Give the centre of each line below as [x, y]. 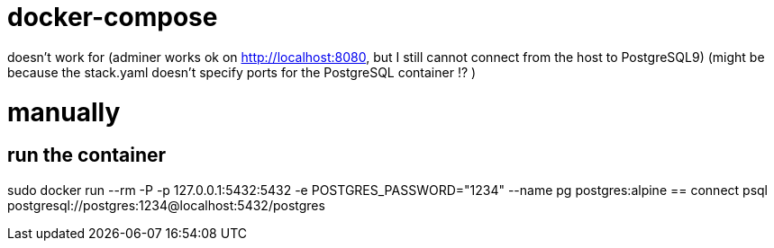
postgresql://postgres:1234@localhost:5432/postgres [166, 205]
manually [64, 112]
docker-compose [113, 17]
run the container [87, 155]
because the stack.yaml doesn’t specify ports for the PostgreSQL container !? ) [242, 72]
